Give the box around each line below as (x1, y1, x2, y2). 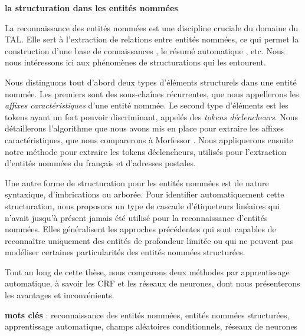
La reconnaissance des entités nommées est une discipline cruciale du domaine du (5, 21, 299, 34)
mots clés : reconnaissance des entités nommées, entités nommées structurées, (5, 308, 290, 321)
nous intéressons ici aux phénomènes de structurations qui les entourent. (5, 56, 266, 68)
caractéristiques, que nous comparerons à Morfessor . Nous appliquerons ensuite (5, 133, 293, 146)
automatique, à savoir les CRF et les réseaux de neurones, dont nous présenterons (5, 277, 300, 289)
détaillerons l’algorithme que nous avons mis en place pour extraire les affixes (5, 122, 284, 134)
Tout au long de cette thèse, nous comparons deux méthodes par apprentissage (5, 265, 290, 278)
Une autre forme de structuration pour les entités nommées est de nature (5, 176, 269, 189)
